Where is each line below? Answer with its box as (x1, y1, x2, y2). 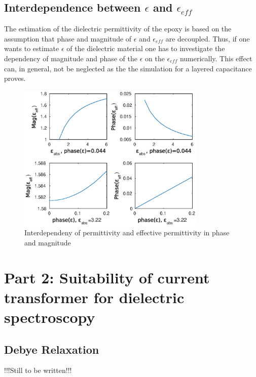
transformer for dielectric (4, 286, 185, 307)
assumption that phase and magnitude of (4, 33, 132, 44)
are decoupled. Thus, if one (165, 33, 250, 44)
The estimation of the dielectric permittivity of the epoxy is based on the (4, 23, 232, 34)
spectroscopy (4, 307, 95, 327)
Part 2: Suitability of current (4, 267, 210, 287)
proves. (4, 73, 26, 83)
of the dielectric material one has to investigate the (66, 43, 225, 54)
